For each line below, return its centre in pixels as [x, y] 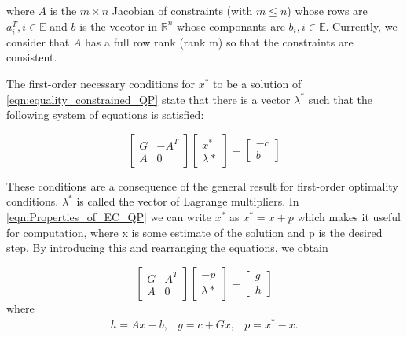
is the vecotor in [119, 26]
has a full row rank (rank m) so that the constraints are [219, 41]
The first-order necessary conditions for [101, 83]
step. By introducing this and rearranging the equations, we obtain [167, 248]
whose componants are [231, 26]
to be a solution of [257, 83]
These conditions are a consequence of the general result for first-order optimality [202, 185]
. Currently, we [361, 26]
